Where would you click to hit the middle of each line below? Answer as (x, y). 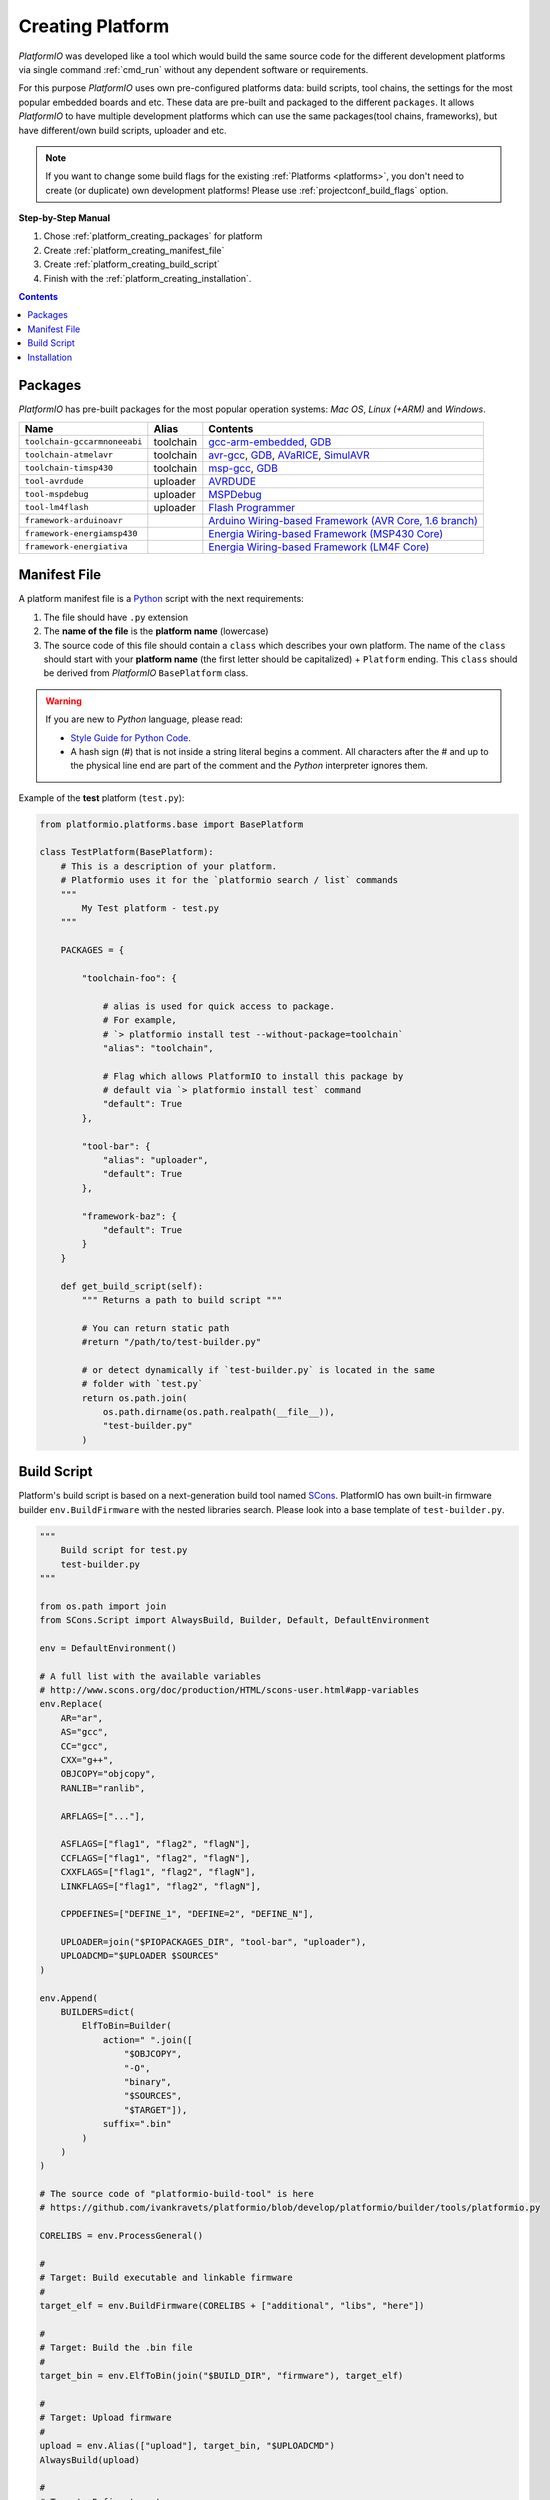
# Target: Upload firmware (105, 2418)
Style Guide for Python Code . (131, 737)
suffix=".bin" (137, 2124)
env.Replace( (71, 1704)
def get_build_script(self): (132, 1286)
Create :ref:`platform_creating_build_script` (131, 264)
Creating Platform (94, 26)
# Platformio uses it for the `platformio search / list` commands (229, 880)
